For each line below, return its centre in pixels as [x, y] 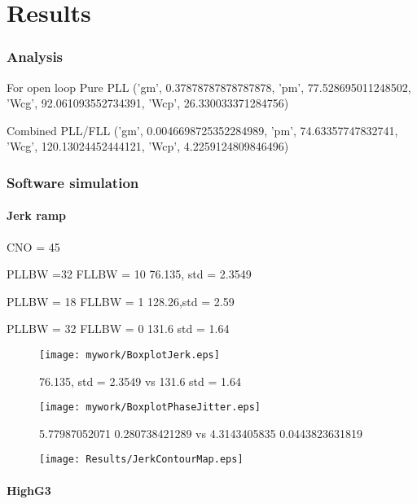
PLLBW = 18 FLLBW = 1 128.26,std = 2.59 [121, 301]
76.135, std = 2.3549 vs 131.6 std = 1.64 [140, 381]
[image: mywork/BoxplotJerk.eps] [129, 355]
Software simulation [73, 182]
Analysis [35, 57]
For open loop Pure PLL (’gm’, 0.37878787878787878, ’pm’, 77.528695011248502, [209, 87]
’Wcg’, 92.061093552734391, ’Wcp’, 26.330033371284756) [148, 103]
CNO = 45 [33, 246]
